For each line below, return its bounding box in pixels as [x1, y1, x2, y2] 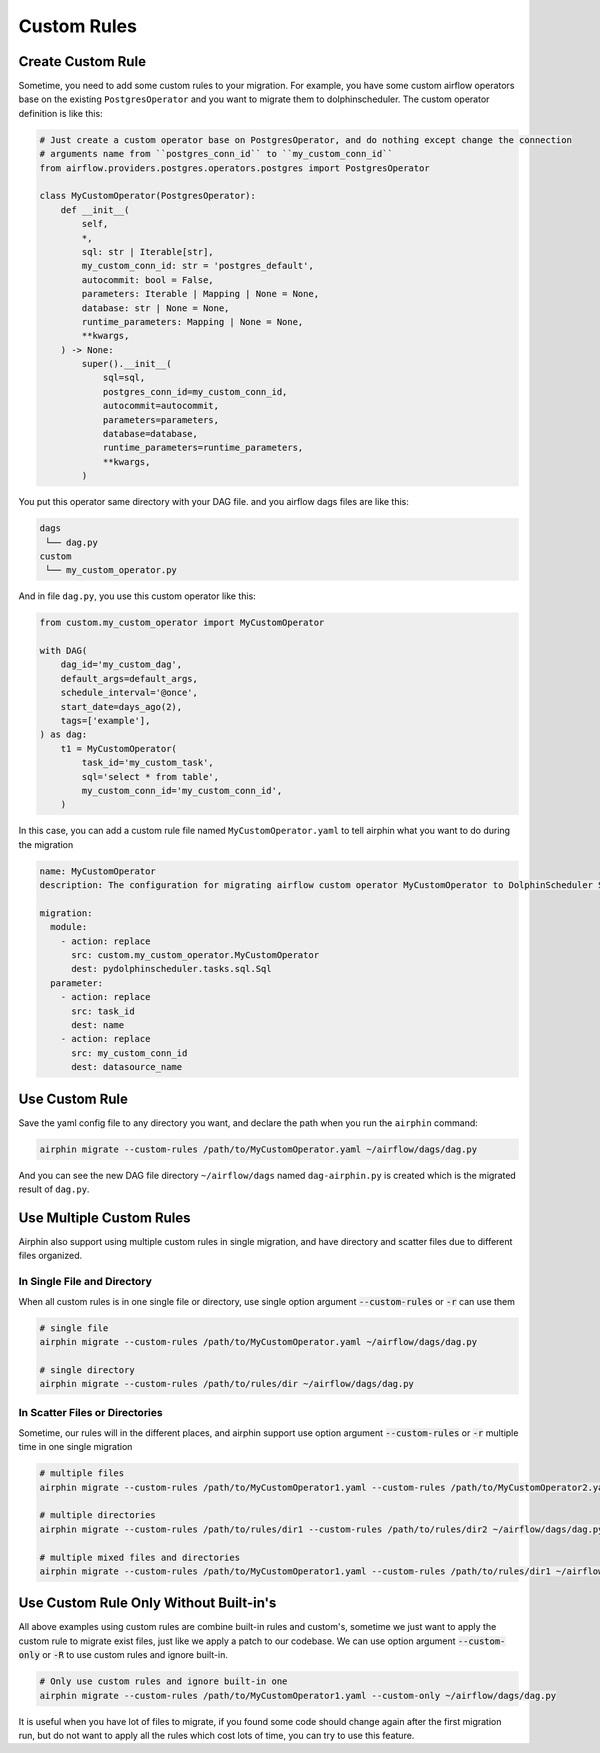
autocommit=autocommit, [102, 400, 220, 412]
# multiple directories [39, 1510, 157, 1521]
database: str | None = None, [81, 302, 230, 314]
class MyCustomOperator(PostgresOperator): [39, 190, 257, 202]
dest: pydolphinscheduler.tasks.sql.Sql [71, 963, 272, 975]
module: [50, 921, 88, 933]
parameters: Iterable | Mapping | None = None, [81, 288, 320, 300]
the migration [18, 838, 74, 850]
